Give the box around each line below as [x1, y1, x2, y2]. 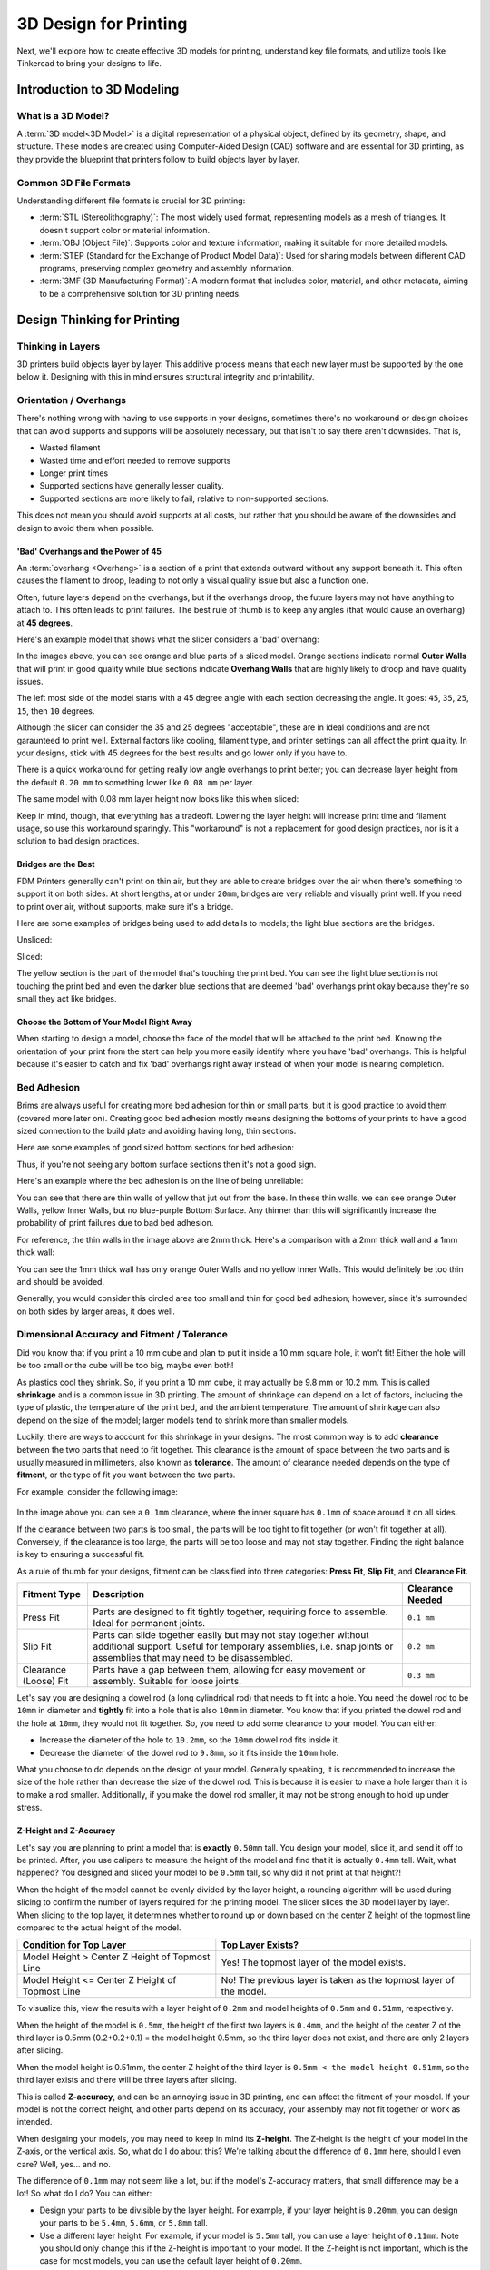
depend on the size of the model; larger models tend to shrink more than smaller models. [16, 1415, 349, 1426]
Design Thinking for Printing [16, 311, 181, 327]
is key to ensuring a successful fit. [16, 1549, 145, 1560]
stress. [16, 1802, 43, 1813]
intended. [16, 2117, 53, 2127]
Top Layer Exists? [220, 1939, 299, 1951]
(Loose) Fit [22, 1675, 69, 1688]
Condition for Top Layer [22, 1939, 127, 1951]
